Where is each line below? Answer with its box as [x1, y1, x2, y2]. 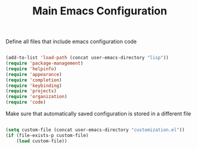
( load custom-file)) [16, 138, 67, 144]
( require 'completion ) [5, 77, 62, 83]
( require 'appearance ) [5, 71, 62, 77]
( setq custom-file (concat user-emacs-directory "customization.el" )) [5, 127, 185, 133]
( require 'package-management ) [5, 60, 84, 66]
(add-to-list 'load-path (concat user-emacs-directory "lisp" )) [5, 55, 169, 61]
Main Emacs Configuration [32, 4, 168, 18]
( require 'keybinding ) [5, 83, 62, 89]
